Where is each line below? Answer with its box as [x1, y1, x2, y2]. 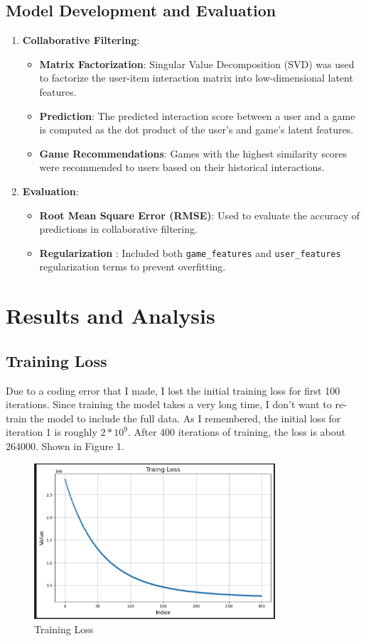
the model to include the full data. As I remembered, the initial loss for [30, 410, 341, 425]
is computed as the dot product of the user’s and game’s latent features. [39, 122, 354, 137]
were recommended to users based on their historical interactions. [39, 160, 325, 175]
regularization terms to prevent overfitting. [39, 259, 226, 274]
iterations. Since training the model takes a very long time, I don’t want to [6, 397, 332, 412]
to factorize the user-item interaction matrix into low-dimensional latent [39, 70, 353, 85]
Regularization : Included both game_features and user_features [39, 245, 341, 260]
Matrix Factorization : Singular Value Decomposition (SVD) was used [39, 56, 355, 71]
